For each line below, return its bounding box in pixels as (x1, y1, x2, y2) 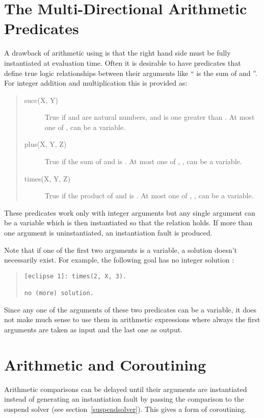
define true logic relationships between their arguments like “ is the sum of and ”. (4, 67, 257, 78)
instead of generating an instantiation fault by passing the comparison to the (4, 394, 244, 404)
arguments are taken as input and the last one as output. (4, 324, 182, 334)
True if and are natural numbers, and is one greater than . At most (44, 112, 255, 122)
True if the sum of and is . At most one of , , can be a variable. (44, 156, 242, 167)
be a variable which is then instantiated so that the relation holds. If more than (4, 217, 253, 228)
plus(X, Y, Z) (24, 139, 67, 149)
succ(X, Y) (24, 94, 58, 105)
